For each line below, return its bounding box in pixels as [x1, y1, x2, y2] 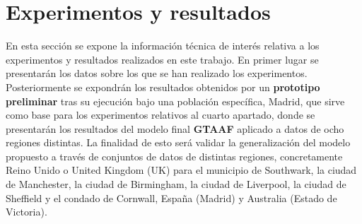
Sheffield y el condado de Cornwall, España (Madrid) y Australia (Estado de [6, 190, 337, 205]
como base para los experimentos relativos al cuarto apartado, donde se [6, 107, 315, 122]
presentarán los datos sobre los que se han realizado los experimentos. [6, 66, 308, 81]
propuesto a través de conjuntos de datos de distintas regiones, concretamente [6, 148, 343, 163]
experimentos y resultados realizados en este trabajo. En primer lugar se [6, 52, 319, 66]
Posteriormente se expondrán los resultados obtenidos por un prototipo [6, 79, 320, 94]
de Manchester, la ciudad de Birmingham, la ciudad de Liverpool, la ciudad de [6, 177, 346, 191]
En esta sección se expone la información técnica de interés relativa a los [6, 38, 320, 53]
